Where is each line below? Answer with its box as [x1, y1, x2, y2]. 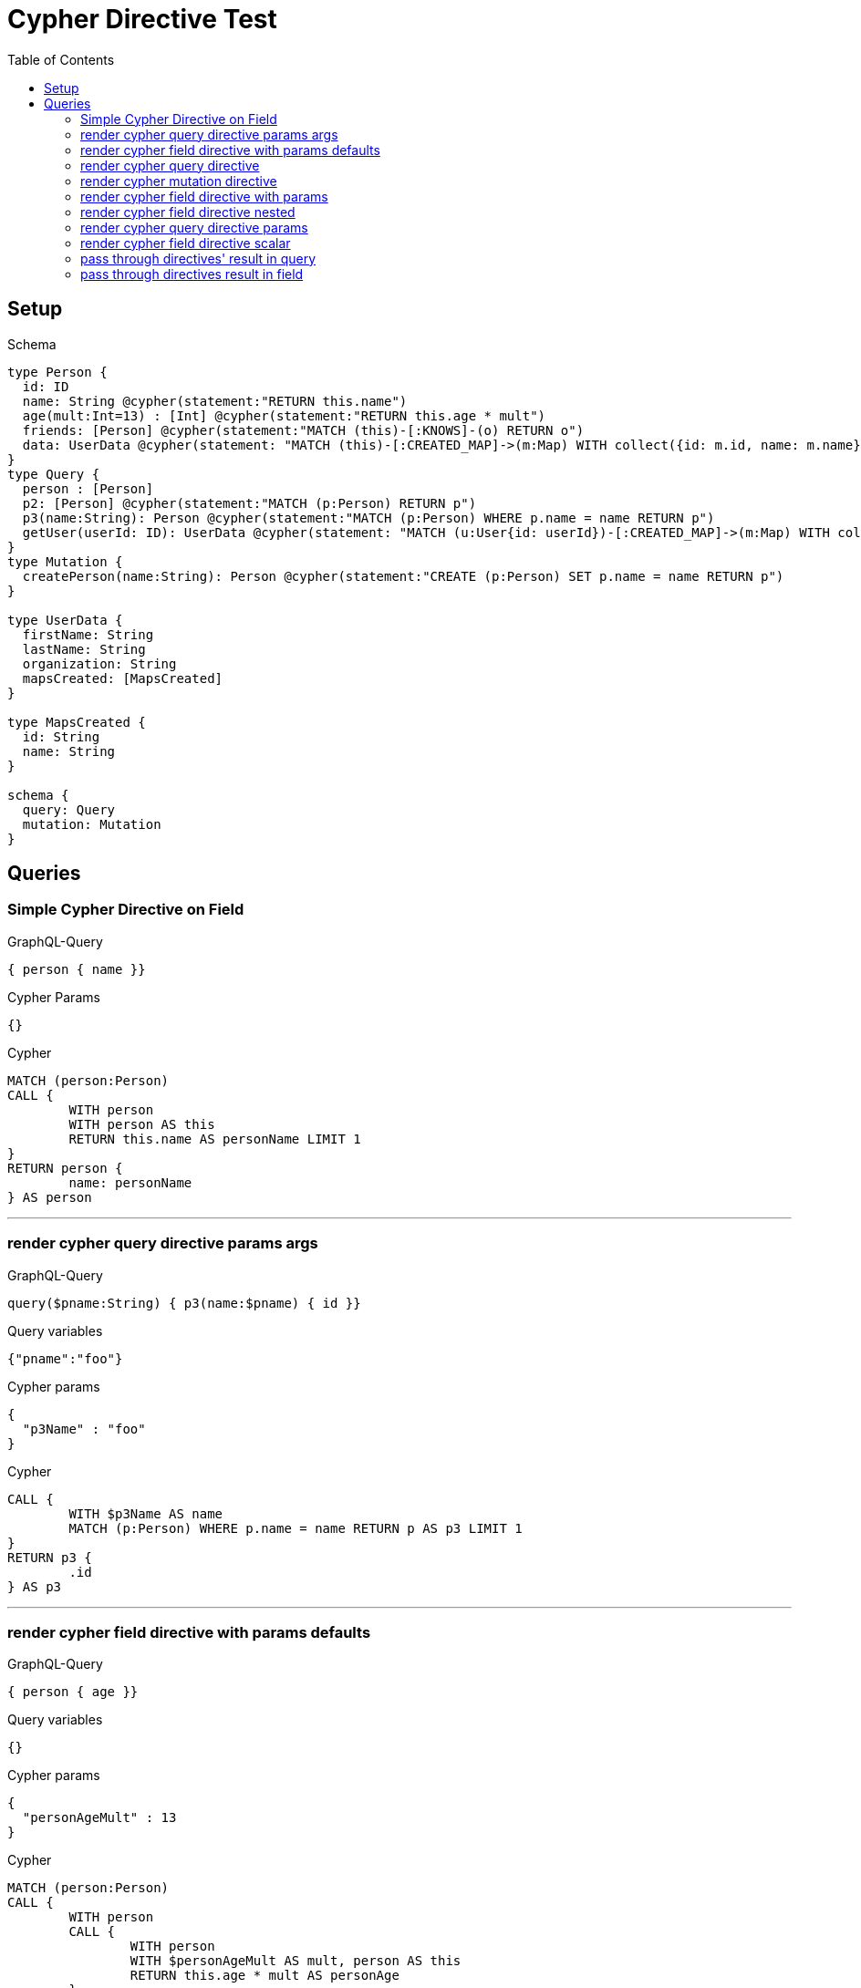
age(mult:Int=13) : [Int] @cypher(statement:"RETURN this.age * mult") [22, 408, 546, 423]
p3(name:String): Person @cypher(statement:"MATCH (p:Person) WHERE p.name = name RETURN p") [22, 510, 715, 525]
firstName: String [22, 626, 154, 642]
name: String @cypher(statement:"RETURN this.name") [22, 393, 408, 409]
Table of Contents [7, 51, 115, 67]
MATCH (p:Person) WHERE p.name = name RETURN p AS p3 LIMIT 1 [68, 1520, 523, 1536]
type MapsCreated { [7, 714, 146, 730]
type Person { [7, 364, 108, 379]
